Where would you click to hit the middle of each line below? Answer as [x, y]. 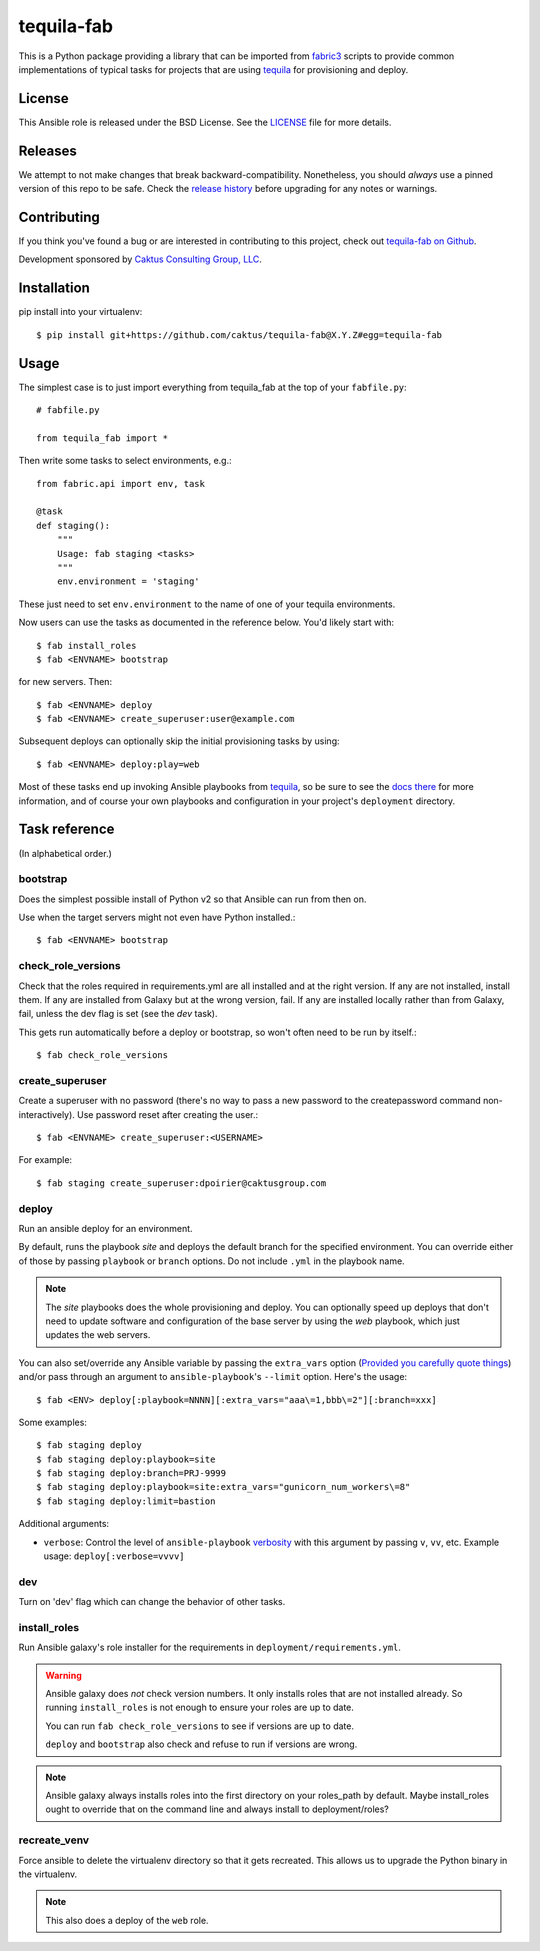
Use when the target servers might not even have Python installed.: [157, 917]
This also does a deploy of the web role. [127, 1920]
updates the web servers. [98, 1335]
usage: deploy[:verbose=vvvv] [114, 1556]
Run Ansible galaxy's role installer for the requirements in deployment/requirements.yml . [210, 1647]
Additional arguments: [64, 1524]
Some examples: [52, 1422]
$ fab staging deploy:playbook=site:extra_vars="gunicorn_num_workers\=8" [223, 1487]
